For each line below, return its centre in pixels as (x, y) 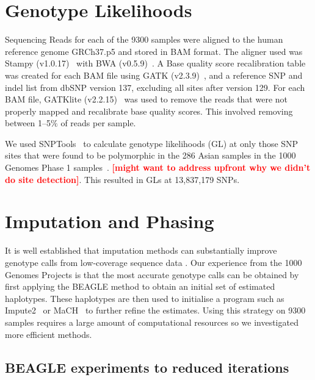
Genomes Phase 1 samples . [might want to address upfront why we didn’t (158, 167)
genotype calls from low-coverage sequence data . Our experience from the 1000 (154, 262)
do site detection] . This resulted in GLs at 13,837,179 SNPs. (122, 179)
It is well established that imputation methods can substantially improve (141, 250)
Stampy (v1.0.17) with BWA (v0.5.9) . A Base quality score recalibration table (155, 63)
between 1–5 (28, 123)
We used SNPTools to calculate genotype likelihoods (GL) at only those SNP (152, 143)
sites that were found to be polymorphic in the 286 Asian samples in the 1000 (150, 155)
